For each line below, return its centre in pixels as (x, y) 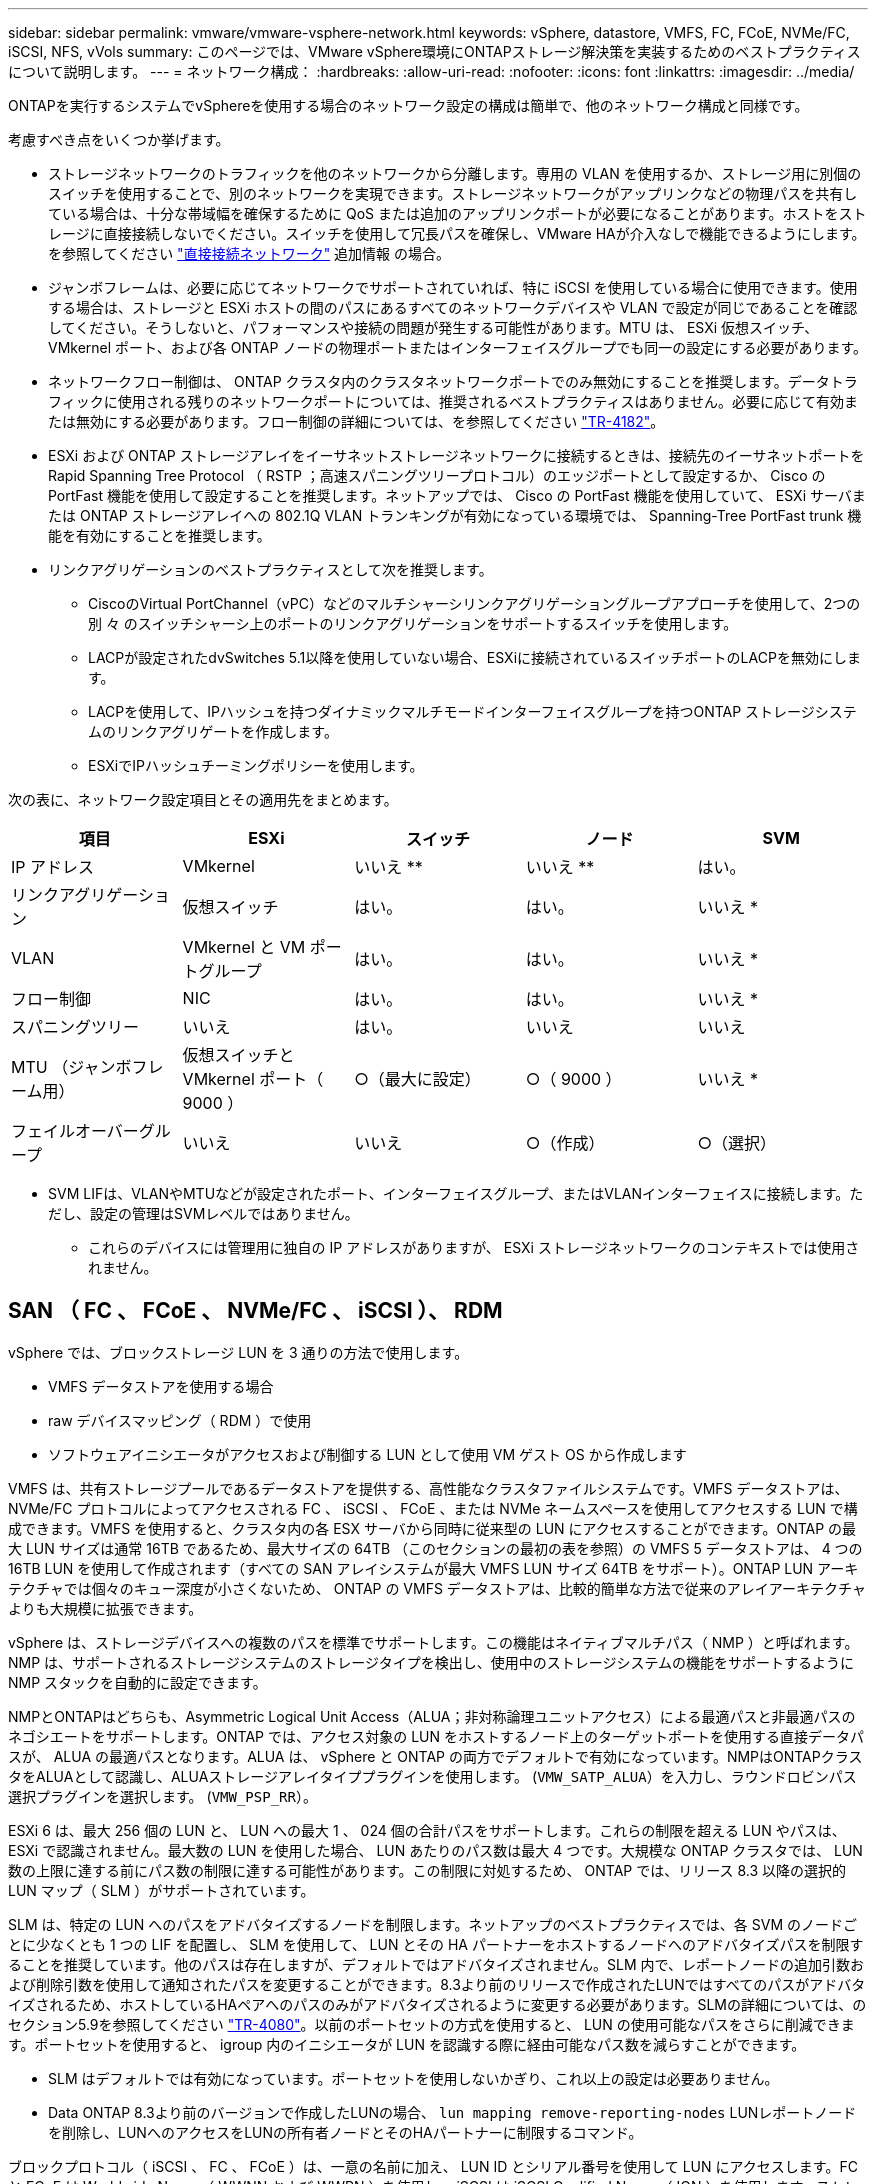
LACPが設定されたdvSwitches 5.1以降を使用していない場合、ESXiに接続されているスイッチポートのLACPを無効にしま (474, 657)
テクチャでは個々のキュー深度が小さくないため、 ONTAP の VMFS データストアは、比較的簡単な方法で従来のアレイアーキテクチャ (437, 1588)
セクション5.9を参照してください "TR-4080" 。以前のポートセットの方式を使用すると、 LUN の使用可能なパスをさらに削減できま (431, 2024)
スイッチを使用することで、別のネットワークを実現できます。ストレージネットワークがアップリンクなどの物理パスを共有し (453, 193)
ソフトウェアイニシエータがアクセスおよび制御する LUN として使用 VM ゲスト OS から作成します (367, 1454)
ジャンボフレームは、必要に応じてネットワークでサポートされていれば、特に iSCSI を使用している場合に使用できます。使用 (453, 287)
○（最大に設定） (417, 1079)
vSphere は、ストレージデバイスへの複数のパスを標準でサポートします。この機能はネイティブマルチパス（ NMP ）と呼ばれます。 (433, 1642)
